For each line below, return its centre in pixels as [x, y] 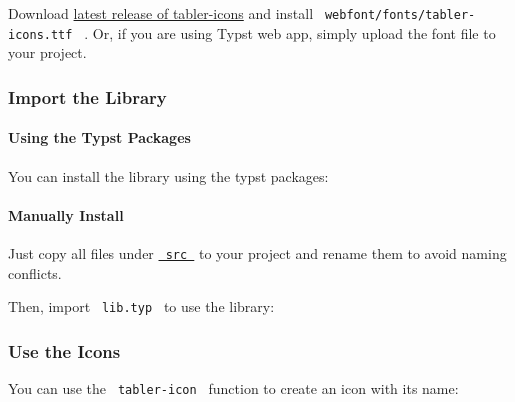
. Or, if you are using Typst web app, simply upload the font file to [290, 32]
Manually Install [66, 214]
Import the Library [87, 96]
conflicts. [35, 272]
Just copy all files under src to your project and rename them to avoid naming [257, 252]
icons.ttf [40, 34]
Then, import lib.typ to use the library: [141, 306]
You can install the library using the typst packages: [168, 175]
